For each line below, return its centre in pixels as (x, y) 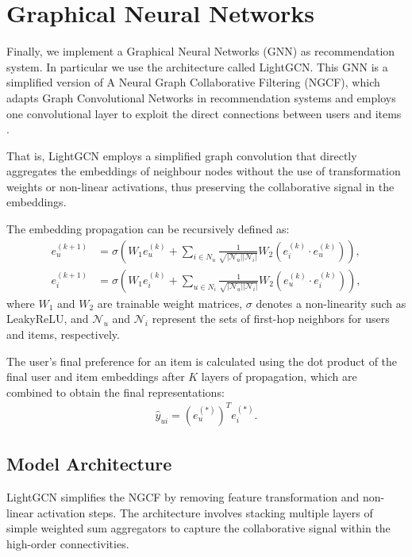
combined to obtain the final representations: (116, 392)
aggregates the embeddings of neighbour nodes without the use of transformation (204, 171)
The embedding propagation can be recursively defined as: (148, 229)
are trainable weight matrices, (170, 303)
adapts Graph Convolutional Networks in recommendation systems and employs (201, 97)
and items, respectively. (63, 334)
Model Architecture (89, 464)
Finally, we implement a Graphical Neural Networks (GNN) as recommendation (201, 51)
